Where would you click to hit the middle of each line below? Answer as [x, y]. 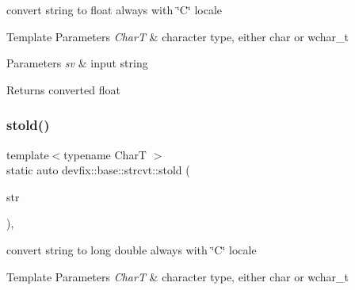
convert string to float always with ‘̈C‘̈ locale [115, 10]
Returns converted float [63, 89]
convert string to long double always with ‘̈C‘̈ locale [132, 249]
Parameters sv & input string [77, 63]
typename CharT [105, 154]
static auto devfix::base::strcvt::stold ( [98, 170]
